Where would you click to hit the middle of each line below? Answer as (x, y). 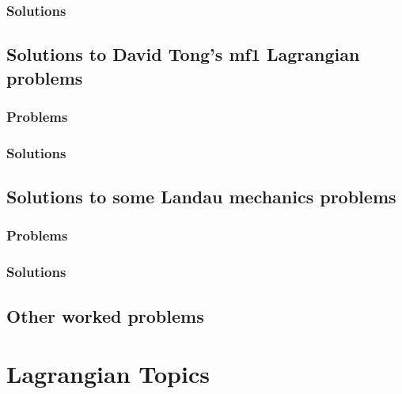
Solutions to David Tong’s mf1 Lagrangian (183, 54)
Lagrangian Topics (108, 374)
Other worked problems (105, 315)
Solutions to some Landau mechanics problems (201, 197)
